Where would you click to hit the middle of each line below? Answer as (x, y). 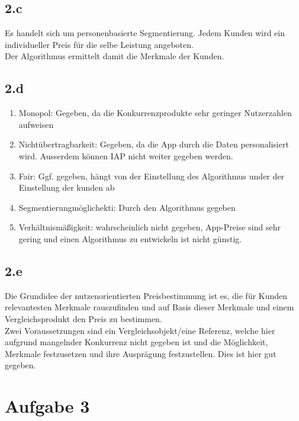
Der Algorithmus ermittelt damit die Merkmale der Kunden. (115, 56)
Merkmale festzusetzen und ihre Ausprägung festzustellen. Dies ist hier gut (141, 353)
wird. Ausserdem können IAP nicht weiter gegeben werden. (126, 155)
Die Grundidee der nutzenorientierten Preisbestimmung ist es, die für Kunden (146, 295)
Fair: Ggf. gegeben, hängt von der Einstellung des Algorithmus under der (151, 176)
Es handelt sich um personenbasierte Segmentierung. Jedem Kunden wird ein (145, 33)
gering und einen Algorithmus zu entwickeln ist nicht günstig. (130, 238)
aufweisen (36, 124)
